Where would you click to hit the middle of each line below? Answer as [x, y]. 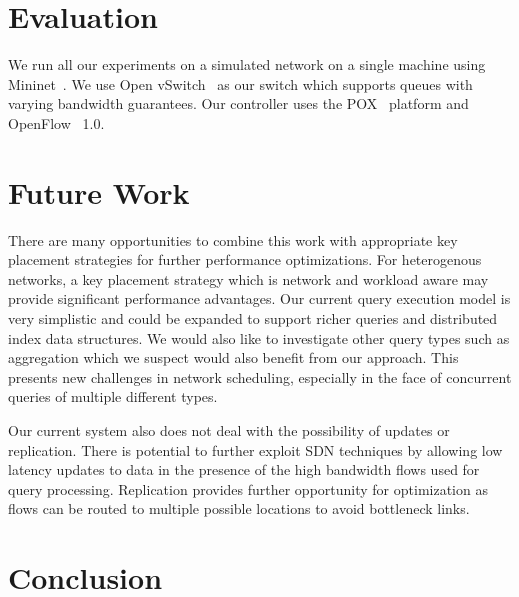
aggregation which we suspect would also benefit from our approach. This [233, 357]
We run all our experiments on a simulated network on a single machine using [247, 64]
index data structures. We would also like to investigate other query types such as [259, 337]
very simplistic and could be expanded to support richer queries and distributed [253, 318]
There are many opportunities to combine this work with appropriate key [233, 239]
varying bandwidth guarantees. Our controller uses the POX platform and [238, 103]
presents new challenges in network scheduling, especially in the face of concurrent [260, 376]
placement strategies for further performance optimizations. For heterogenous [245, 259]
